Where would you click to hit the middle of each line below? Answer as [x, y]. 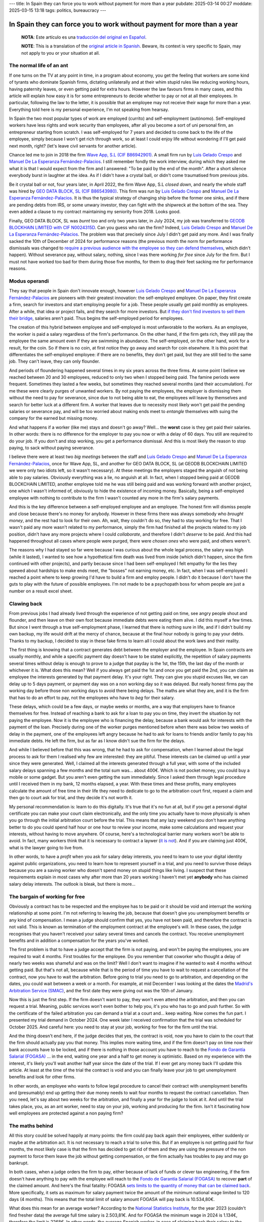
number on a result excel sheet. [41, 591]
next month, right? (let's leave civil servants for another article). [73, 146]
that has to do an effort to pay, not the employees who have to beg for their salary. [92, 698]
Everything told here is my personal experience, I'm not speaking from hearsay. [89, 109]
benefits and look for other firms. [42, 1077]
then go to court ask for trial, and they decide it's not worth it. [71, 798]
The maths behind [31, 1126]
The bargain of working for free [47, 896]
